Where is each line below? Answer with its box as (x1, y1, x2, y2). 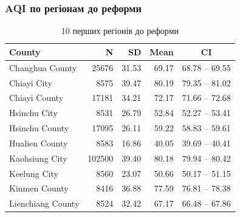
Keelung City (9, 167, 58, 179)
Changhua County (9, 61, 77, 74)
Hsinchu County (9, 122, 69, 134)
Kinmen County (9, 182, 69, 195)
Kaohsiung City (9, 151, 67, 164)
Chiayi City (9, 76, 52, 89)
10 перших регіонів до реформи (61, 24, 179, 37)
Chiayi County (9, 91, 64, 104)
